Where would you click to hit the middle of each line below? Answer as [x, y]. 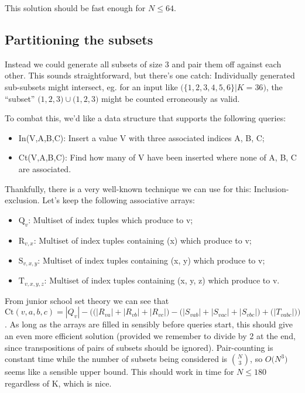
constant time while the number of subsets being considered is [116, 359]
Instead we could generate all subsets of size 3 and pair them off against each [143, 64]
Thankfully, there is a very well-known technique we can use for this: [128, 188]
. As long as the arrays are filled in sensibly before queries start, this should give [149, 324]
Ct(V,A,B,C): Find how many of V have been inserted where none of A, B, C [157, 157]
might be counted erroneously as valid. [171, 98]
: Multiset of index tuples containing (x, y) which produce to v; [151, 260]
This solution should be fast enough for [75, 8]
